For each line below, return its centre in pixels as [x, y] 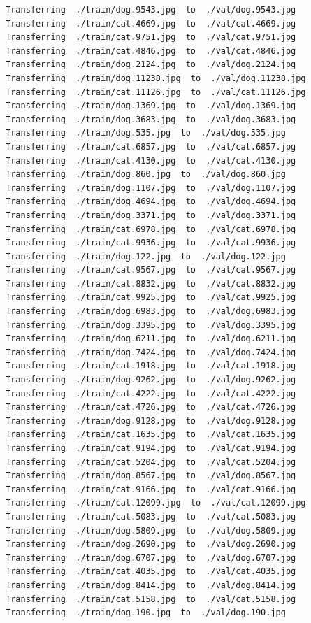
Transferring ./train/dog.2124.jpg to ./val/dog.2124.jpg [151, 65]
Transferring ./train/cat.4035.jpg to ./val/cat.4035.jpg [151, 572]
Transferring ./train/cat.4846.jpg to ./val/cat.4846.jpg [151, 51]
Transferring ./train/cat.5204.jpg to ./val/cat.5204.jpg [151, 462]
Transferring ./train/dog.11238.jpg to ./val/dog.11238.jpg [156, 78]
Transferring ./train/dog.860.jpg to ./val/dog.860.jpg [146, 174]
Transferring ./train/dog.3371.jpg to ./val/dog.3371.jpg [151, 215]
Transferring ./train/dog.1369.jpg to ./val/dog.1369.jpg [151, 106]
